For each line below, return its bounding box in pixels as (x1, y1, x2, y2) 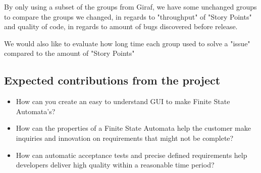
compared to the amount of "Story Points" (4, 48, 135, 58)
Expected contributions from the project (4, 72, 221, 88)
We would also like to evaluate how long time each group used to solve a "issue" (4, 38, 250, 48)
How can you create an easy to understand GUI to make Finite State (16, 96, 230, 107)
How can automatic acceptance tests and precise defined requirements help (16, 149, 247, 160)
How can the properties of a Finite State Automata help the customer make (16, 123, 251, 133)
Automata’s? (16, 106, 56, 116)
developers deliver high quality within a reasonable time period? (16, 159, 215, 170)
